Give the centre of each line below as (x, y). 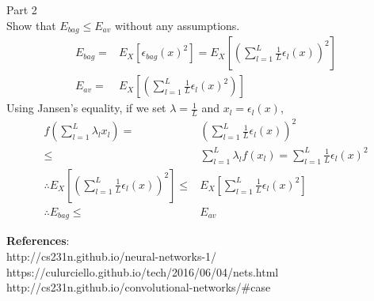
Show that (31, 25)
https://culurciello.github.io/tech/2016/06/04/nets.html (143, 271)
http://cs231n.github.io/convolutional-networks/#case (139, 287)
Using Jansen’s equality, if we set (86, 108)
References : (38, 241)
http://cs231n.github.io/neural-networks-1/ (112, 256)
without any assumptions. (177, 25)
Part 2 (22, 9)
